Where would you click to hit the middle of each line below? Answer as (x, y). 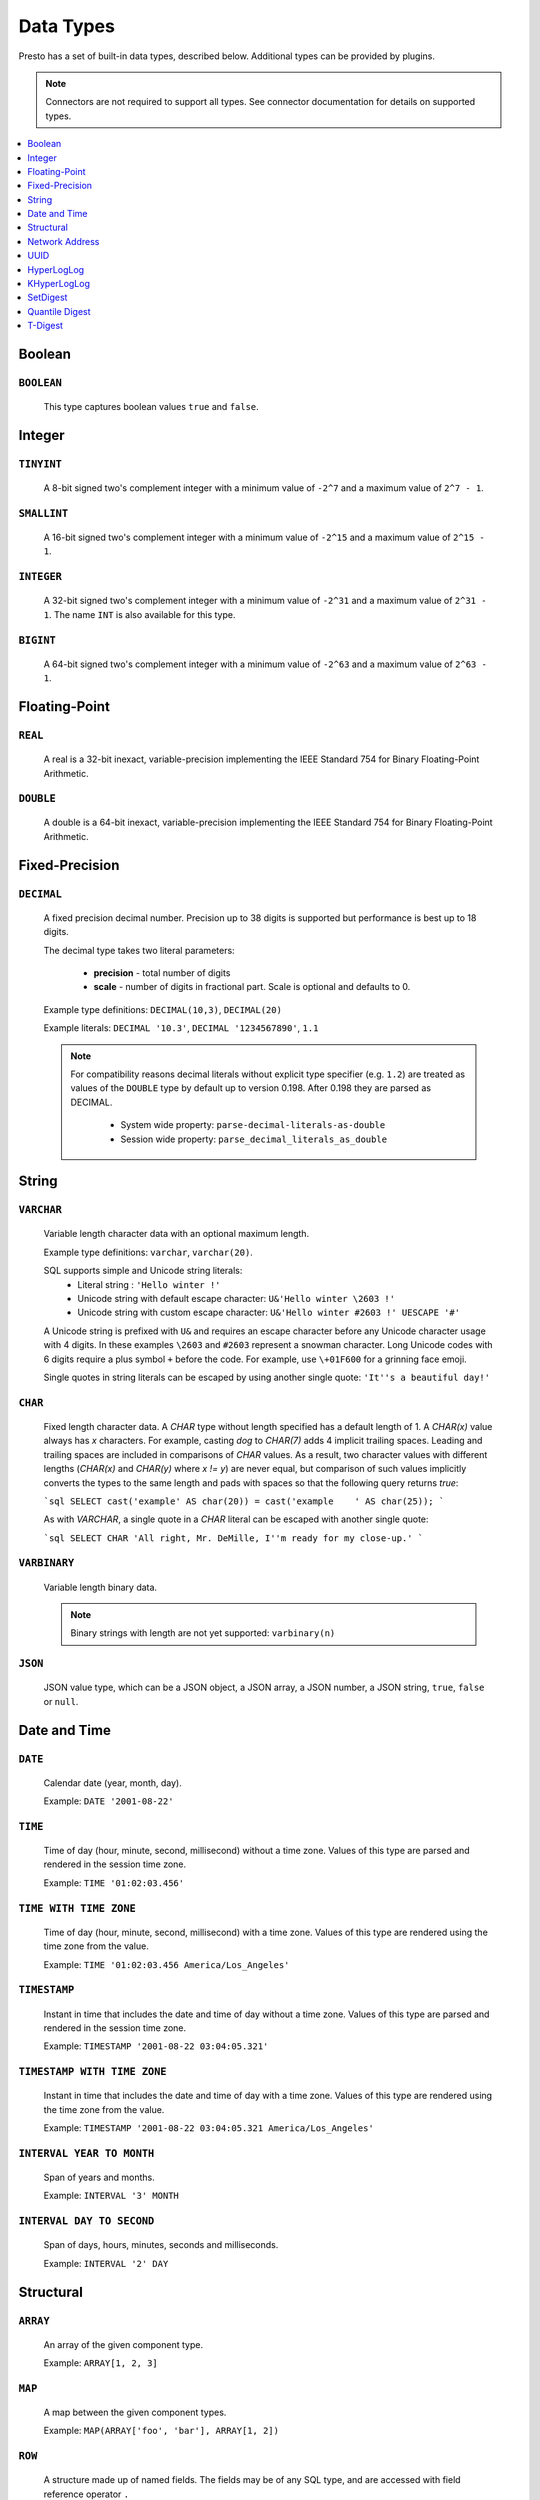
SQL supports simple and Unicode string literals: (143, 1271)
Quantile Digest (59, 311)
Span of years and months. (99, 2177)
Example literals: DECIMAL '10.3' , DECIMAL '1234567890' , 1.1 (181, 1028)
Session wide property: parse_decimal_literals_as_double (254, 1139)
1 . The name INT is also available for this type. (139, 614)
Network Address (63, 241)
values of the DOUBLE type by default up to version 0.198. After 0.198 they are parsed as (251, 1088)
